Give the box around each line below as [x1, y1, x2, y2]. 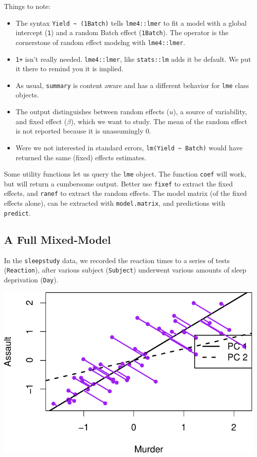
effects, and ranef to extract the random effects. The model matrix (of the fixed [4, 188, 247, 198]
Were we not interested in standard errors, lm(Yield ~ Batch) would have [15, 142, 243, 152]
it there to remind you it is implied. [15, 63, 124, 74]
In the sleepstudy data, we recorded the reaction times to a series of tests [4, 255, 230, 265]
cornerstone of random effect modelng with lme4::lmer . [15, 37, 185, 47]
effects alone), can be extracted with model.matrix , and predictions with [4, 198, 225, 208]
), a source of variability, [173, 106, 247, 117]
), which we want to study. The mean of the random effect [71, 116, 248, 126]
